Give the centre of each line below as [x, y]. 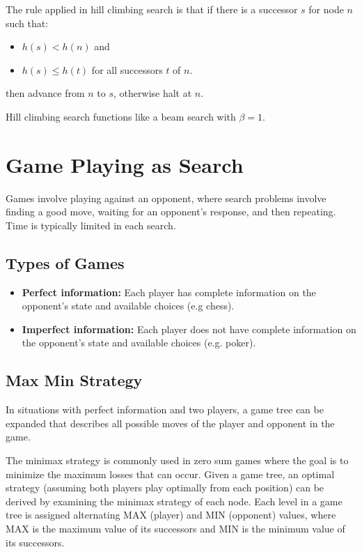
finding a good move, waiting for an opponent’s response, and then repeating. [171, 212]
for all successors [127, 69]
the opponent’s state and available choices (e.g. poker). [139, 343]
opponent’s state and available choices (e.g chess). [128, 306]
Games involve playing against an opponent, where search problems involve [166, 198]
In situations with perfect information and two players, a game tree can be [165, 409]
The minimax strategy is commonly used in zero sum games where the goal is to [177, 460]
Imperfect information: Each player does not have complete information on [189, 329]
